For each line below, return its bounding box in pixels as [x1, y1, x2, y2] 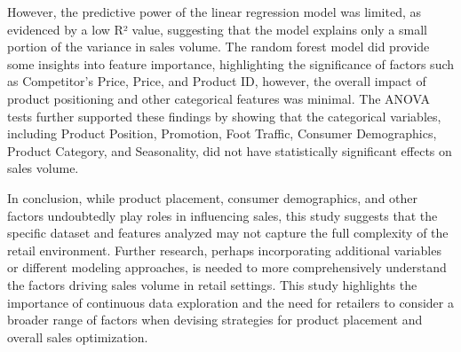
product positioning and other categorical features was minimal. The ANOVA [7, 89, 431, 107]
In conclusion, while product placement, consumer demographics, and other [7, 188, 418, 207]
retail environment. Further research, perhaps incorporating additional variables [7, 240, 441, 259]
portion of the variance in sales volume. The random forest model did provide [7, 37, 430, 56]
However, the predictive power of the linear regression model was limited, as [7, 3, 421, 20]
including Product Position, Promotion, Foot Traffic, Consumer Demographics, [7, 124, 437, 143]
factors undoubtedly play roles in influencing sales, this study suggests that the [7, 206, 438, 224]
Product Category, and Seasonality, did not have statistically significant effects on [7, 141, 452, 160]
